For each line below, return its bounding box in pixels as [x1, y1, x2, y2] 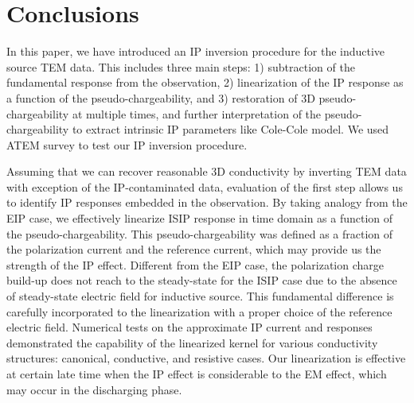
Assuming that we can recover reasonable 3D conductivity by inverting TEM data [6, 163, 407, 180]
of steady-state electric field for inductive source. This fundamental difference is [6, 288, 394, 304]
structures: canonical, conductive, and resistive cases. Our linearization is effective [6, 350, 406, 366]
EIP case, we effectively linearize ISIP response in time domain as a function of [6, 210, 393, 227]
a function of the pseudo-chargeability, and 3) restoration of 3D [6, 89, 315, 106]
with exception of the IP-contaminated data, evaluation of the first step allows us [6, 178, 403, 195]
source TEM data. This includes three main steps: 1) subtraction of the [6, 58, 355, 75]
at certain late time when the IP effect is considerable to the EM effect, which [6, 366, 387, 382]
